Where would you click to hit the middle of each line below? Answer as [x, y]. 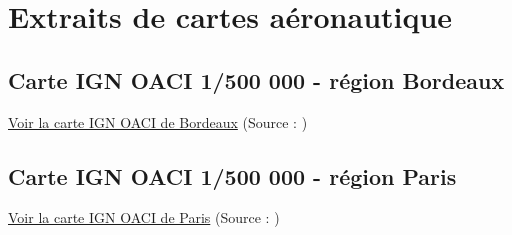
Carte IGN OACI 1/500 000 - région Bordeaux [256, 79]
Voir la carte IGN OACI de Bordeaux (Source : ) [158, 121]
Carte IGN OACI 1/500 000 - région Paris [232, 175]
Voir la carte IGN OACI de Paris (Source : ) [144, 217]
